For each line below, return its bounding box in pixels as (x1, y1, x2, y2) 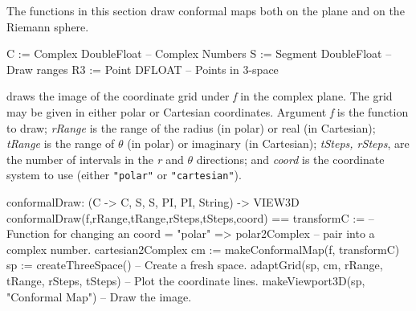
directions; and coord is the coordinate (196, 150, 385, 167)
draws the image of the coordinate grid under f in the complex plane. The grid (6, 88, 393, 104)
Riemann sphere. (6, 18, 89, 35)
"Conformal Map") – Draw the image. (6, 288, 192, 305)
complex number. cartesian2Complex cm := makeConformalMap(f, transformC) (6, 240, 400, 257)
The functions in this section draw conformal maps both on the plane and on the (6, 2, 405, 18)
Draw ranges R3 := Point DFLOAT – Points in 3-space (6, 60, 279, 77)
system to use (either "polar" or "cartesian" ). (6, 166, 242, 183)
